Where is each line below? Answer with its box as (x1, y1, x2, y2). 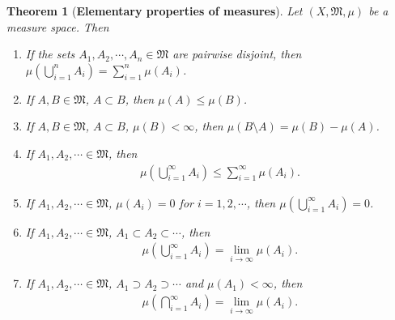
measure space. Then (6, 18, 109, 35)
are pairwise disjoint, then (172, 45, 302, 62)
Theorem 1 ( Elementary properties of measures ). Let (6, 2, 303, 19)
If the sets (25, 45, 75, 62)
